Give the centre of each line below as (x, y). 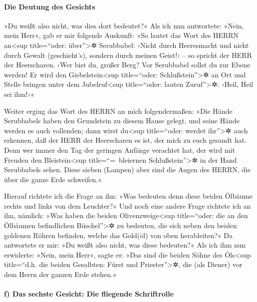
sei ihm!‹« (19, 94)
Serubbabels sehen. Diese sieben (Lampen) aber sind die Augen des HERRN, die (128, 169)
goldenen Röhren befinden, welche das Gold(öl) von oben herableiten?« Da (119, 235)
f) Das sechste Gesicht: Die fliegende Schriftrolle (89, 294)
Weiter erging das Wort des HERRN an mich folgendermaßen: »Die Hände (118, 111)
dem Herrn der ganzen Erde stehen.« (60, 274)
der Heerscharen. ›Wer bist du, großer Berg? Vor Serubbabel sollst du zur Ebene (127, 65)
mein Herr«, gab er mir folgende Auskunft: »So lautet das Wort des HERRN (122, 35)
